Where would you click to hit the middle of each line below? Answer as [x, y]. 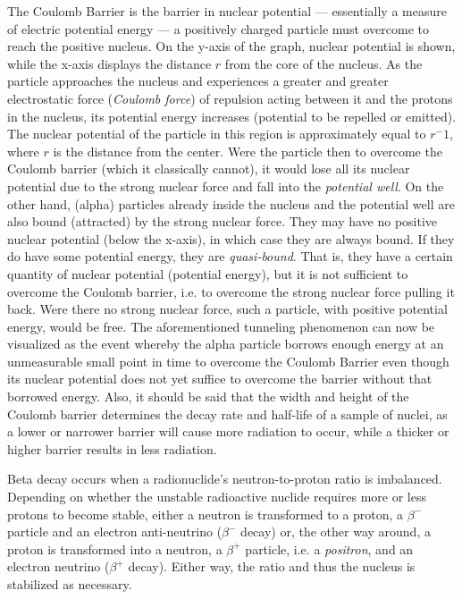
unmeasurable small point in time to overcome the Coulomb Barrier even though [228, 361]
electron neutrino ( [59, 566]
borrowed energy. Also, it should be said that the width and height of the [208, 397]
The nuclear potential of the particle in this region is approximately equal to [217, 134]
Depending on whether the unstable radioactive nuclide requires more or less [217, 497]
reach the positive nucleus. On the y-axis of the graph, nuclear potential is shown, [231, 46]
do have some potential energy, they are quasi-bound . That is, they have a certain [230, 256]
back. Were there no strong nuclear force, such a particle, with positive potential [227, 309]
